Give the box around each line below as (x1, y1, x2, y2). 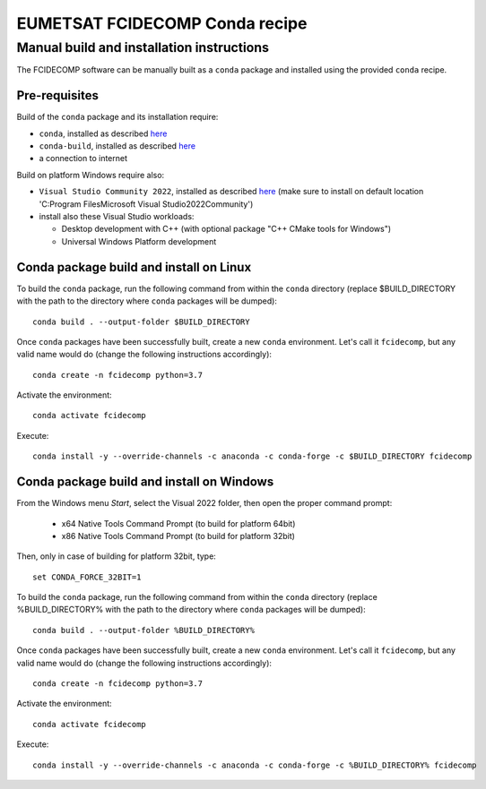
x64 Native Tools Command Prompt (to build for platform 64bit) (61, 518, 296, 528)
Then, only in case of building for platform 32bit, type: (16, 551, 217, 562)
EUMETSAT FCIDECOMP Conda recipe (16, 13, 308, 33)
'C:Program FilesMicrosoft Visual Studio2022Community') (39, 198, 254, 210)
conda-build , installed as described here (39, 141, 196, 151)
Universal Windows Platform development (61, 236, 217, 246)
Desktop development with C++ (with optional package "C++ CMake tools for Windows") (61, 224, 392, 235)
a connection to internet (39, 153, 128, 164)
